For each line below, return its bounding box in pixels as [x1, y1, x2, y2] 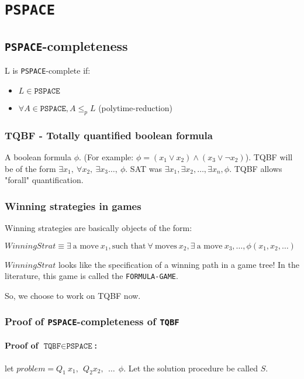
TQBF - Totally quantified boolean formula [5, 128, 213, 142]
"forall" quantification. [5, 174, 84, 186]
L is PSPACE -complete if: [5, 64, 91, 77]
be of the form [5, 162, 56, 174]
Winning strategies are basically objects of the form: [5, 221, 192, 233]
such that [112, 242, 146, 250]
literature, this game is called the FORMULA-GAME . [5, 270, 178, 282]
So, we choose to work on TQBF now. [5, 289, 141, 301]
